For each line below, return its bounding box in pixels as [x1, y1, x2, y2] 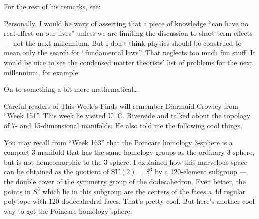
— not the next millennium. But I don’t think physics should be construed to [4, 37, 242, 48]
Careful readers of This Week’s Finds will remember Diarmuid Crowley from [4, 100, 238, 111]
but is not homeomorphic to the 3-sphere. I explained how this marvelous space [4, 156, 247, 167]
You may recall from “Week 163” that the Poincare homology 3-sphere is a [4, 137, 233, 147]
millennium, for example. [4, 67, 80, 77]
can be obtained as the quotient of [4, 166, 109, 177]
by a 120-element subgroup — [155, 166, 247, 177]
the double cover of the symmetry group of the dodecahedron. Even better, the [4, 176, 246, 186]
